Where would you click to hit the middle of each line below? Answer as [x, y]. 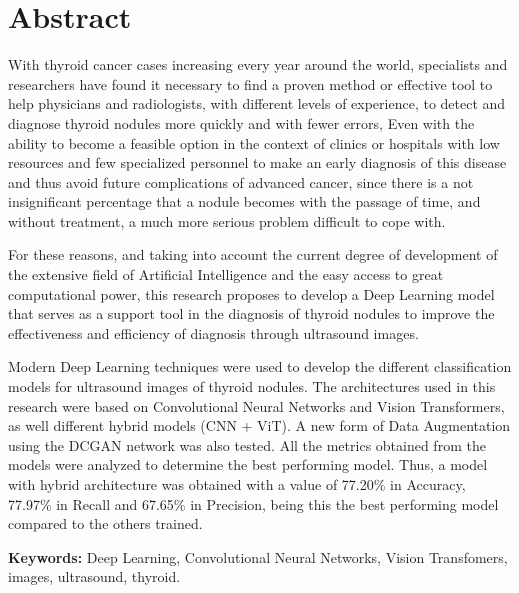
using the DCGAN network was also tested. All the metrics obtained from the [247, 444]
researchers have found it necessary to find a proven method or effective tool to [250, 83]
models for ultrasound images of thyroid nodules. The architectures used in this [252, 386]
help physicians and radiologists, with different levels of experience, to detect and [257, 103]
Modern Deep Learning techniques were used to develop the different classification [260, 366]
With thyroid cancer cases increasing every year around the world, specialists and [258, 64]
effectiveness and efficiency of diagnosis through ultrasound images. [213, 332]
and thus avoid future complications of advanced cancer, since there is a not [241, 181]
